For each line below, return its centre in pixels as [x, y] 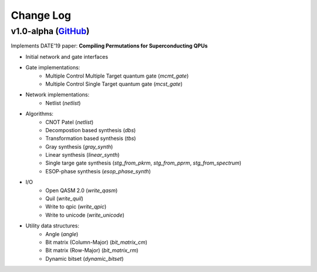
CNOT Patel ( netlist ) [70, 122]
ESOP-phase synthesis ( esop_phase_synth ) [98, 171]
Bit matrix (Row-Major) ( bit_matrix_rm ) [92, 250]
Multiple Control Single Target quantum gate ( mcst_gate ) [114, 84]
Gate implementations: [53, 68]
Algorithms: [40, 114]
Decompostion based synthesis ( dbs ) [91, 130]
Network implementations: [58, 95]
